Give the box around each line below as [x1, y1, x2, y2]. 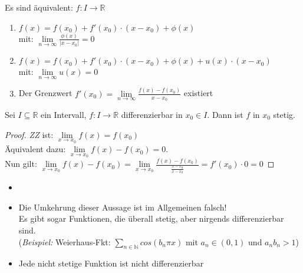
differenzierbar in [121, 108, 183, 120]
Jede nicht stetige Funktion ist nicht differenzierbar [18, 257, 204, 269]
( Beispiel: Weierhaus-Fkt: [18, 235, 111, 248]
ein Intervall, [41, 108, 87, 120]
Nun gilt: [5, 157, 37, 170]
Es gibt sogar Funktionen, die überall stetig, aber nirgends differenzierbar [18, 212, 284, 225]
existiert [183, 87, 213, 99]
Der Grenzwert [18, 87, 73, 99]
